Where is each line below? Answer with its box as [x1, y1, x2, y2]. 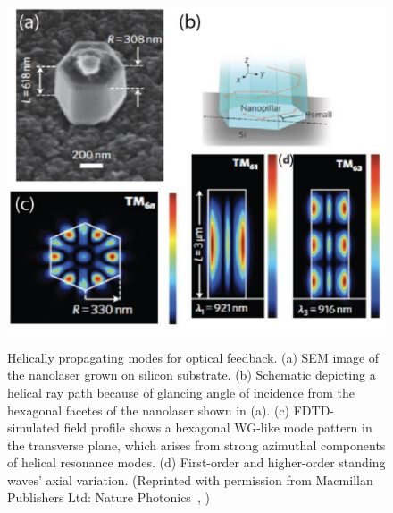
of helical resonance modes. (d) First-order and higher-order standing [7, 453, 386, 472]
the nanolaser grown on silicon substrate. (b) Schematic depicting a [7, 365, 376, 384]
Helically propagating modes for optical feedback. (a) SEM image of [7, 347, 380, 366]
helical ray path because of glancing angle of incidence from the [7, 382, 355, 401]
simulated [7, 418, 60, 437]
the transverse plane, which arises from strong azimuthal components [7, 435, 386, 454]
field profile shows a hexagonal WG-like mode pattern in [63, 418, 372, 437]
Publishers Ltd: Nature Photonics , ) [7, 488, 210, 507]
